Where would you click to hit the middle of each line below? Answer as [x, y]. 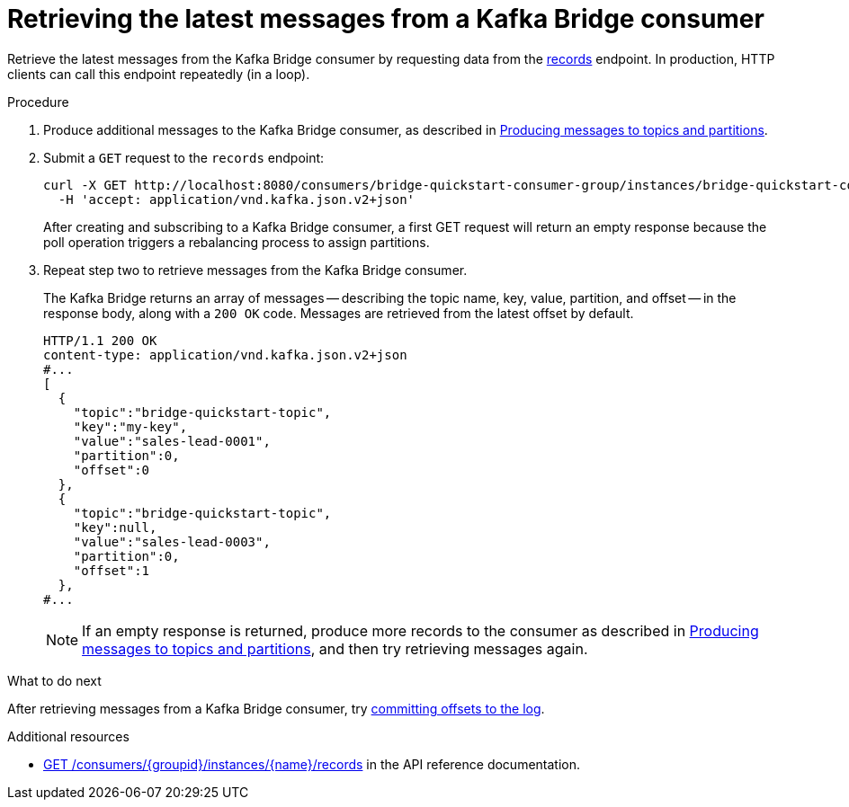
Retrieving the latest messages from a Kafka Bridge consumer [386, 19]
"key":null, [115, 527]
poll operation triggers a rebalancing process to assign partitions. [237, 242]
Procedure [38, 102]
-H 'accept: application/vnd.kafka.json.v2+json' [237, 199]
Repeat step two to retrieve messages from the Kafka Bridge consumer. [255, 270]
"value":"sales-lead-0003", [172, 541]
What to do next [54, 680]
